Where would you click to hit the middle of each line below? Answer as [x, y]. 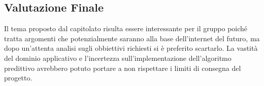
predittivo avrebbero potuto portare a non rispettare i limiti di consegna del [123, 68]
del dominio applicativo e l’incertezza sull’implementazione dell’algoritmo [118, 58]
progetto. [18, 78]
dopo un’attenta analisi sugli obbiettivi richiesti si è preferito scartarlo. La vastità [131, 48]
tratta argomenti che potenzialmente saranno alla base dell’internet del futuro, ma [132, 38]
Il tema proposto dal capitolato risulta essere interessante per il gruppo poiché [126, 28]
